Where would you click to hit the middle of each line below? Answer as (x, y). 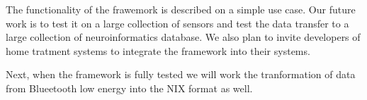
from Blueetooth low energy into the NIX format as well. (129, 88)
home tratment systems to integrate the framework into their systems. (158, 50)
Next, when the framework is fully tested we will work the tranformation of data (181, 74)
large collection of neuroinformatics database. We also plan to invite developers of (183, 37)
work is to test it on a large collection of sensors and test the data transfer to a (177, 23)
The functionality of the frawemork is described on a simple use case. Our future (181, 9)
